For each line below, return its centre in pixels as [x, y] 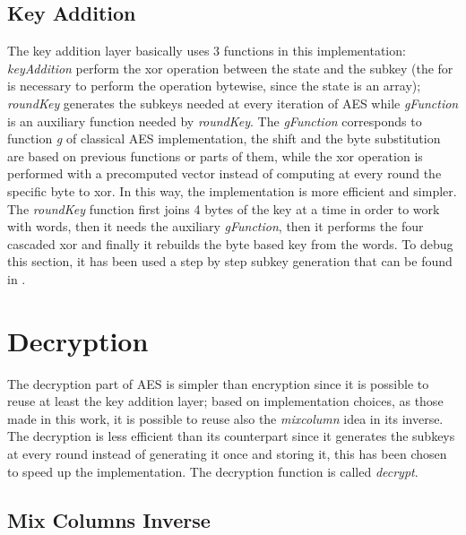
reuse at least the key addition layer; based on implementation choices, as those [225, 401]
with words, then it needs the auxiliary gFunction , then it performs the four [216, 226]
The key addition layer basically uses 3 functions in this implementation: [207, 51]
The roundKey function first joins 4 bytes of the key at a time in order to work [224, 208]
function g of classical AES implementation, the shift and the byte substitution [224, 138]
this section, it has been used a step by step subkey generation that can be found [230, 261]
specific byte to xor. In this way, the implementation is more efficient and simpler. [232, 190]
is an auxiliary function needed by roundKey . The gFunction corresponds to [215, 121]
